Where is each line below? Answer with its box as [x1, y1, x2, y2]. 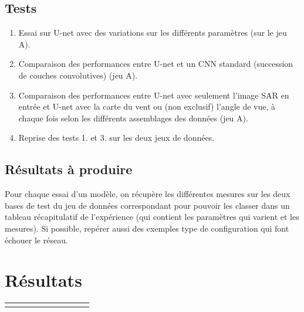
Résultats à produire [5, 160, 133, 178]
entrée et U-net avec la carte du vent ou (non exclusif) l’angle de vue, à [18, 100, 276, 113]
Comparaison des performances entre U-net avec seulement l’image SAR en [18, 89, 289, 101]
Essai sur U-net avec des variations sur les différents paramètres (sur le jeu [18, 26, 287, 39]
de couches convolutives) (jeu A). [18, 69, 138, 81]
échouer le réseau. [5, 233, 68, 246]
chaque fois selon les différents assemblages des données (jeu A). [18, 111, 248, 124]
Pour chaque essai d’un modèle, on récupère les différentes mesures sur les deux [5, 188, 291, 200]
